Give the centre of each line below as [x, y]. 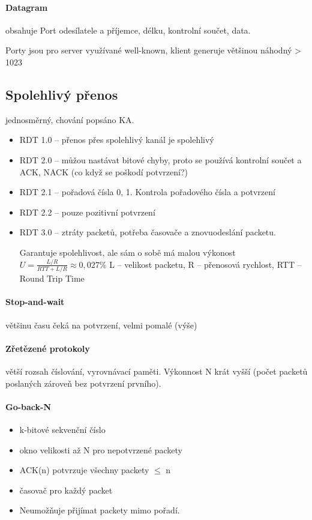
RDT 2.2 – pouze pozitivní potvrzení [87, 212]
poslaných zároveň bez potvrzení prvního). [83, 383]
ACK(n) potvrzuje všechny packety [84, 470]
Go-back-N [28, 406]
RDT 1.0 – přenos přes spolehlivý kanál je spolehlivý [117, 140]
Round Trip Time [52, 278]
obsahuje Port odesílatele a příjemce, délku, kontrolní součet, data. [128, 30]
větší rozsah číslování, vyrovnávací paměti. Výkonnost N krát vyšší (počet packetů [157, 371]
